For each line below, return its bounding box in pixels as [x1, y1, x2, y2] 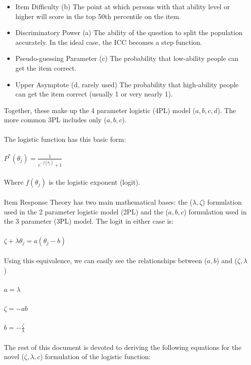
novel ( [4, 351, 24, 362]
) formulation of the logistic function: [40, 351, 151, 362]
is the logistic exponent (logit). [49, 176, 141, 187]
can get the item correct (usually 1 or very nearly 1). [15, 89, 173, 99]
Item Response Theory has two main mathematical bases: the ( [4, 197, 193, 207]
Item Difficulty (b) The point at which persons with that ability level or [15, 1, 230, 11]
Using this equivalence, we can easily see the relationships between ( [4, 255, 207, 266]
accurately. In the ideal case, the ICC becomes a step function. [15, 37, 202, 47]
